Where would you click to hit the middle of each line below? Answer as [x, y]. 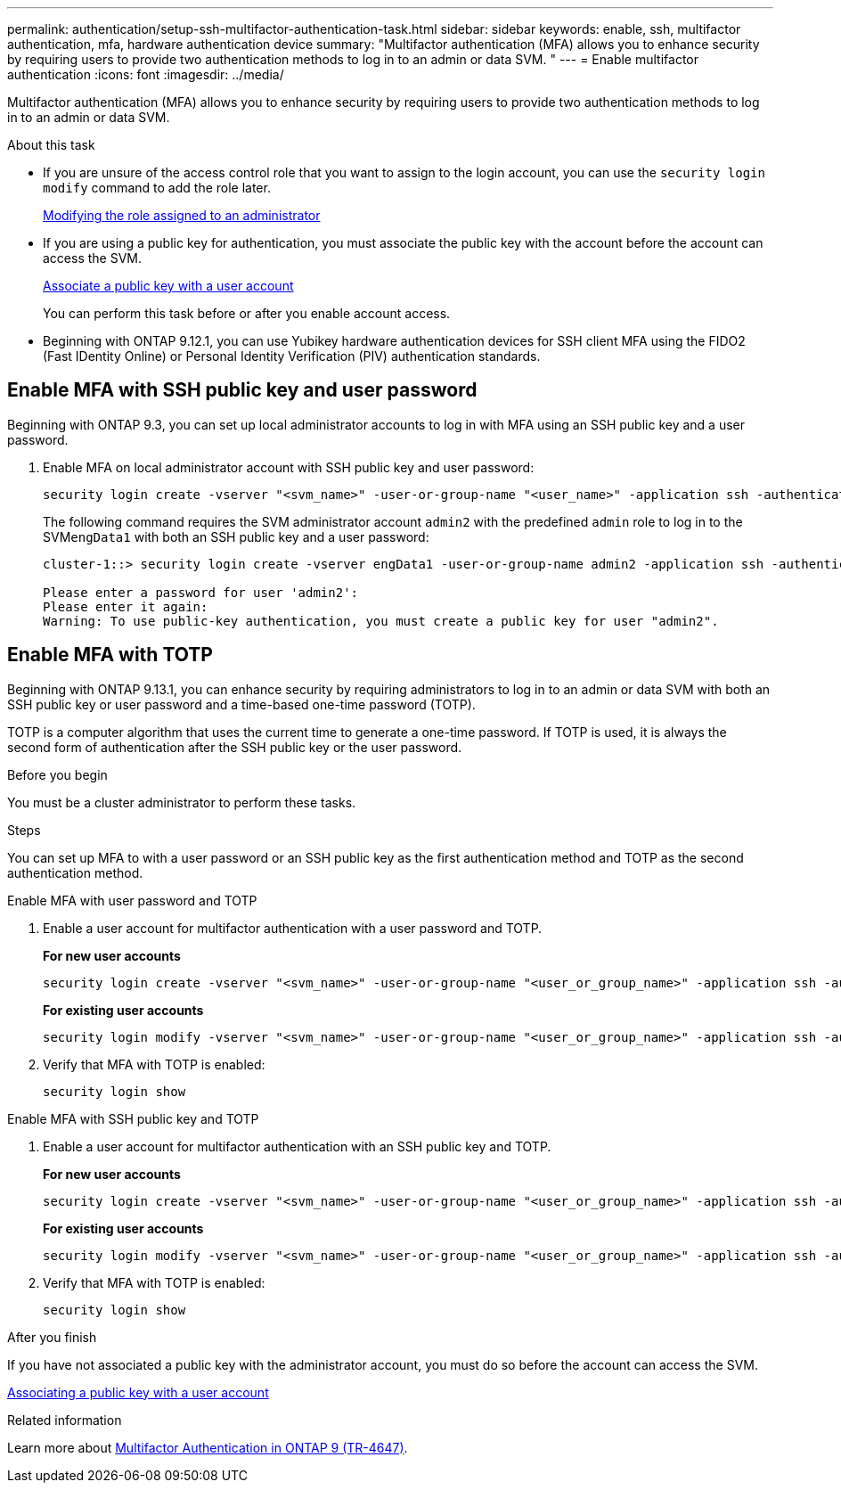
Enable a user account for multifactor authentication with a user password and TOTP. [293, 928]
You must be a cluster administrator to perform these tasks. [182, 802]
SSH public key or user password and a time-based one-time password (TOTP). [241, 704]
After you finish [52, 1337]
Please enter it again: [126, 606]
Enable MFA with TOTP [110, 655]
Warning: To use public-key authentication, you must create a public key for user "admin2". [381, 621]
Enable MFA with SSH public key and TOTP [133, 1118]
